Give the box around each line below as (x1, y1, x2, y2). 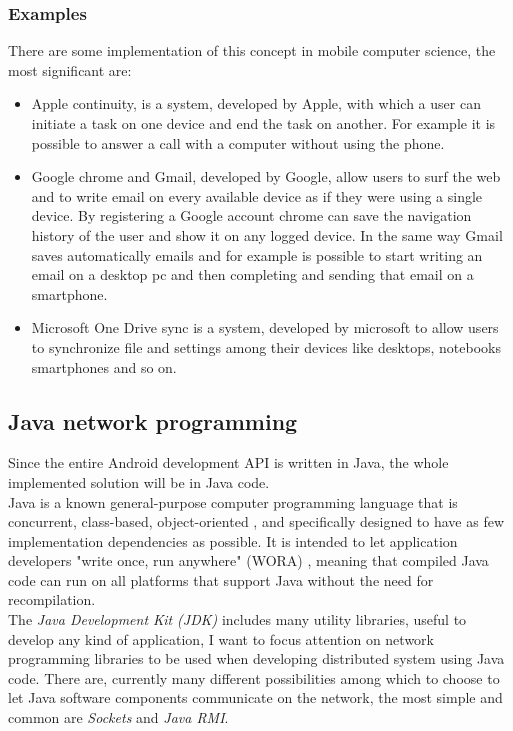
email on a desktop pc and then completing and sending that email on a (31, 264, 474, 285)
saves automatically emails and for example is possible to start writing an (31, 244, 483, 265)
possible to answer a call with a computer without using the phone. (31, 132, 445, 153)
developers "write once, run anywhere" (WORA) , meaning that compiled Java (8, 550, 489, 571)
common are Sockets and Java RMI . (8, 707, 229, 728)
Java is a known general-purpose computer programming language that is (8, 491, 458, 512)
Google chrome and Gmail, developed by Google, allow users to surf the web (31, 166, 501, 187)
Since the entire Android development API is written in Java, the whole (8, 452, 449, 473)
